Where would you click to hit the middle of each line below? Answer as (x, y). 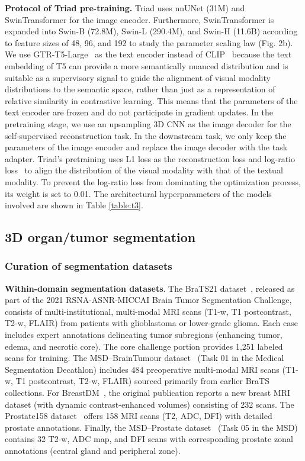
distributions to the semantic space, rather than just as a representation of (140, 89)
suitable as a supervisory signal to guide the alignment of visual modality (138, 77)
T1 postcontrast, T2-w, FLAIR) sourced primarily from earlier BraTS (142, 381)
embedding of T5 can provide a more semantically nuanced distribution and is (147, 65)
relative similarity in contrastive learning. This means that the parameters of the (151, 100)
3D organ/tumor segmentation (100, 237)
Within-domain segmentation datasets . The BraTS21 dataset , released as (150, 288)
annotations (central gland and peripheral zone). (93, 450)
